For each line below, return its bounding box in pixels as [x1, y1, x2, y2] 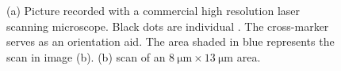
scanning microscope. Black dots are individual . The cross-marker [6, 17, 329, 34]
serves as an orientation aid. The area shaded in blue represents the [6, 33, 335, 50]
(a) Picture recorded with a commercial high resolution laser [6, 2, 301, 18]
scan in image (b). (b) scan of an [6, 48, 166, 65]
